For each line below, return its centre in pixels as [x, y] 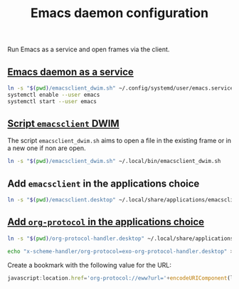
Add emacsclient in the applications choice [103, 183]
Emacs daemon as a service [70, 72]
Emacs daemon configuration [119, 13]
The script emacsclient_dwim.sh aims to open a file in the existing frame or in [119, 141]
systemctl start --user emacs [52, 101]
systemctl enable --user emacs [54, 95]
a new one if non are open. [47, 148]
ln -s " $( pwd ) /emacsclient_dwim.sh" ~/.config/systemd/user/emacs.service [121, 88]
